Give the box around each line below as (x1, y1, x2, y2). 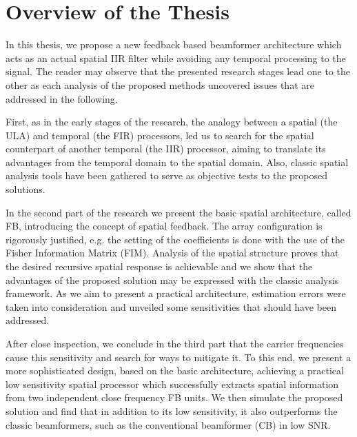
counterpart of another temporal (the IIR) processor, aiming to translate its (6, 141, 326, 156)
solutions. (6, 182, 45, 196)
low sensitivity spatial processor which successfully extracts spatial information (6, 376, 339, 391)
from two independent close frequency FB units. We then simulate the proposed (6, 390, 343, 405)
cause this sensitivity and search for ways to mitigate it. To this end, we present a (6, 349, 351, 364)
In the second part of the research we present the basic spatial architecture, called (6, 205, 351, 219)
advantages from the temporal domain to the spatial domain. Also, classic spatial (6, 154, 349, 169)
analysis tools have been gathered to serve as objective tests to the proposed (6, 168, 327, 183)
